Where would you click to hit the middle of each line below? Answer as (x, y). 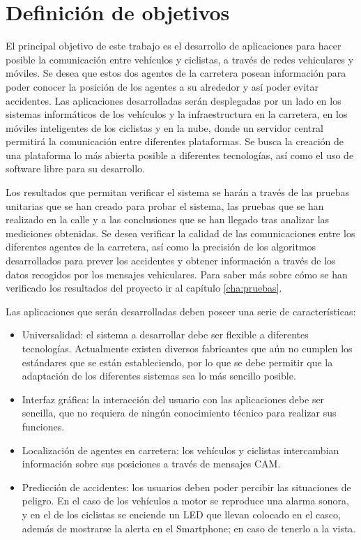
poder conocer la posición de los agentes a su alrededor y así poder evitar (162, 86)
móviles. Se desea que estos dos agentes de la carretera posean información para (176, 73)
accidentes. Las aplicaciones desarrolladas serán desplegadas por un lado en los (174, 100)
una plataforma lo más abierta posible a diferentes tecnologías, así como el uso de (180, 155)
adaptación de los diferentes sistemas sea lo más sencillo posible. (159, 376)
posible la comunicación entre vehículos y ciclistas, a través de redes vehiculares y (180, 59)
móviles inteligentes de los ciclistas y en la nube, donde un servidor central (164, 127)
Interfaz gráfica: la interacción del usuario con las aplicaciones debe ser (173, 399)
